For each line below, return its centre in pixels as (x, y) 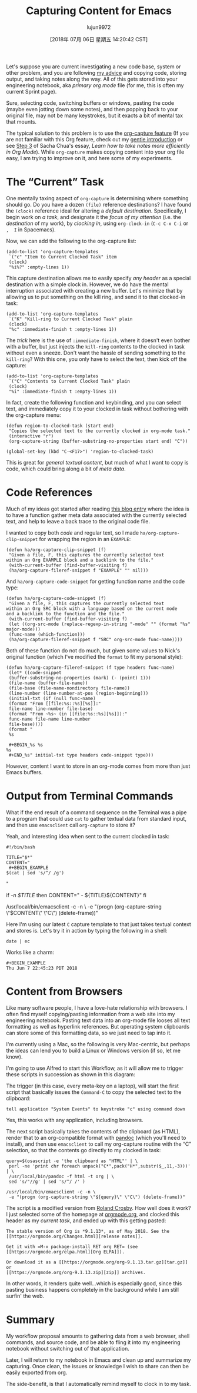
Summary (30, 1319)
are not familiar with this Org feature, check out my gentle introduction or (94, 139)
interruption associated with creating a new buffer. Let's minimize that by (94, 290)
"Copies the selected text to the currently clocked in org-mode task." (100, 431)
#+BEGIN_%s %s (26, 745)
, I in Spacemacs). (31, 229)
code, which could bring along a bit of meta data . (66, 469)
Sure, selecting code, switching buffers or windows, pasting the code (90, 103)
